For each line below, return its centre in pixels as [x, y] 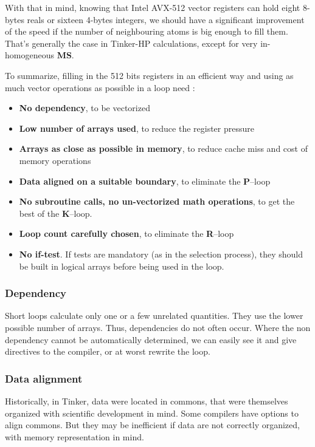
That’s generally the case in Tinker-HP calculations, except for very [131, 43]
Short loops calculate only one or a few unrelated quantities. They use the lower [154, 316]
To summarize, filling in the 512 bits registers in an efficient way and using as [149, 75]
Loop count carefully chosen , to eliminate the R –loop [126, 234]
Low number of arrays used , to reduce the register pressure [137, 128]
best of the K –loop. [56, 213]
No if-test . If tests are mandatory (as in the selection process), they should [161, 254]
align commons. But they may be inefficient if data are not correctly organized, [152, 425]
